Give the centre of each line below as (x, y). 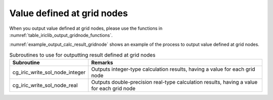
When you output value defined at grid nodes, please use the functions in (86, 28)
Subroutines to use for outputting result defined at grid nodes (82, 55)
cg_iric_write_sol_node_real (45, 85)
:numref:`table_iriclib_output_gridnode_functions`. (61, 35)
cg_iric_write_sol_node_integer (49, 72)
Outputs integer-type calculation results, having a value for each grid (173, 69)
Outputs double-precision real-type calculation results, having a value (174, 82)
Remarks (102, 63)
